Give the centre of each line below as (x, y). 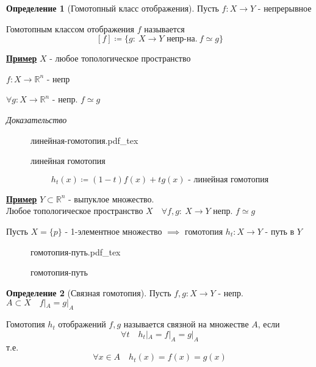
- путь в (280, 231)
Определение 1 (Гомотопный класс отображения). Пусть (113, 8)
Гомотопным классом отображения (70, 28)
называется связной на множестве (186, 324)
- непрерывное (285, 8)
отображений (82, 324)
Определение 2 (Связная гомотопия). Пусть (89, 292)
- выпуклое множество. (111, 198)
